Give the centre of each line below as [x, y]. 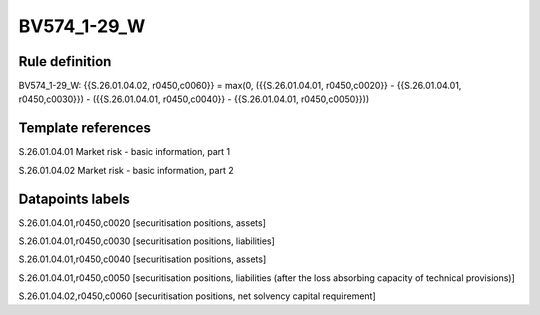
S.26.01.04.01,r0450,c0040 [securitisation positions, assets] [142, 259]
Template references [85, 128]
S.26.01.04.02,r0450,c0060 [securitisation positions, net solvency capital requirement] [197, 296]
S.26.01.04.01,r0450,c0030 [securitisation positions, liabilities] [146, 241]
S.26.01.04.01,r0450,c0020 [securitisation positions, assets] [142, 222]
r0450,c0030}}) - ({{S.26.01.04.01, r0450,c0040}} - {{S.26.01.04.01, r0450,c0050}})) [194, 99]
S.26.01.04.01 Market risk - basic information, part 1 [124, 152]
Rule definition [65, 61]
